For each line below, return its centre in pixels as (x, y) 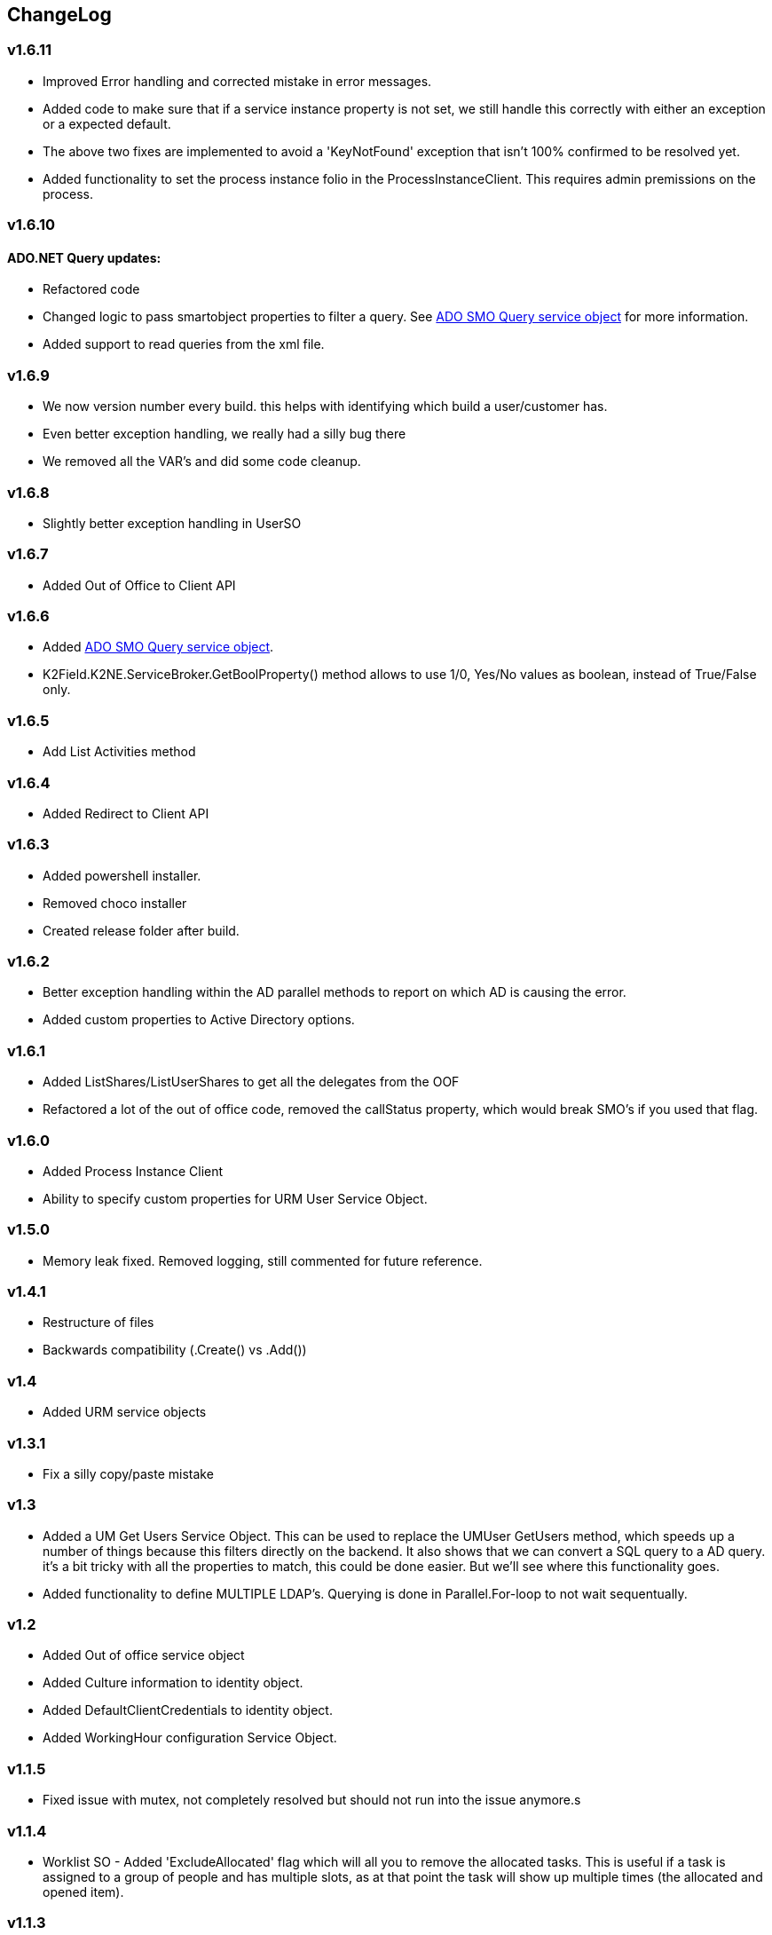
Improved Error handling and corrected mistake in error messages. (237, 81)
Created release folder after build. (141, 930)
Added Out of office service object (144, 1655)
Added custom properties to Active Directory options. (199, 1020)
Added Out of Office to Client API (139, 585)
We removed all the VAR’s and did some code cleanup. (202, 462)
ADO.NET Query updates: (84, 257)
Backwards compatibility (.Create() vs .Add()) (175, 1350)
